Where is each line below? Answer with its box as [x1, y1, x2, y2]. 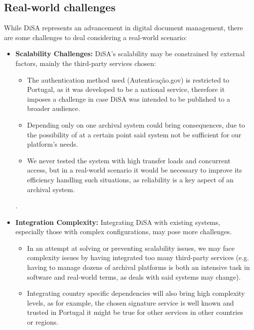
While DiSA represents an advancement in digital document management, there [4, 22, 243, 33]
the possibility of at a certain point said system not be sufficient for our [27, 129, 242, 139]
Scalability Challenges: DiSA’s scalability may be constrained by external [15, 48, 245, 59]
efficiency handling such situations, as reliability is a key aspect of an [27, 174, 234, 184]
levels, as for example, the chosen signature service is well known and [27, 297, 234, 308]
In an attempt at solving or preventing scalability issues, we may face [27, 242, 235, 253]
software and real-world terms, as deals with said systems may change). [27, 271, 241, 282]
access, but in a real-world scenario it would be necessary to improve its [27, 165, 242, 175]
